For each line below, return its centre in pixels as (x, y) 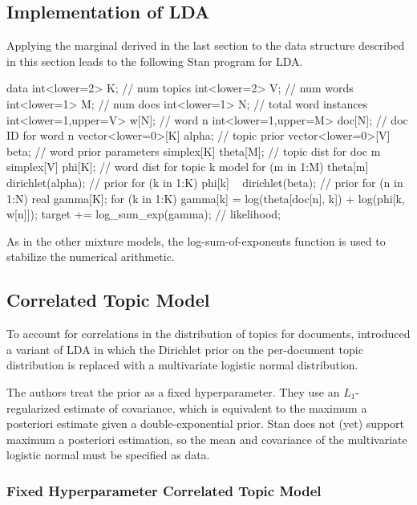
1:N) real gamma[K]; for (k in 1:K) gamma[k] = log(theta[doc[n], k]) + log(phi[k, (206, 198)
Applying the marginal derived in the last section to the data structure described (206, 45)
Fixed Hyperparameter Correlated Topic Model (164, 490)
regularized (33, 407)
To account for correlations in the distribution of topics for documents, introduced (208, 334)
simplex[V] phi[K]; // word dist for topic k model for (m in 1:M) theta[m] (188, 167)
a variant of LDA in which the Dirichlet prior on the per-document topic (185, 349)
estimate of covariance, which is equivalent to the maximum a (215, 407)
